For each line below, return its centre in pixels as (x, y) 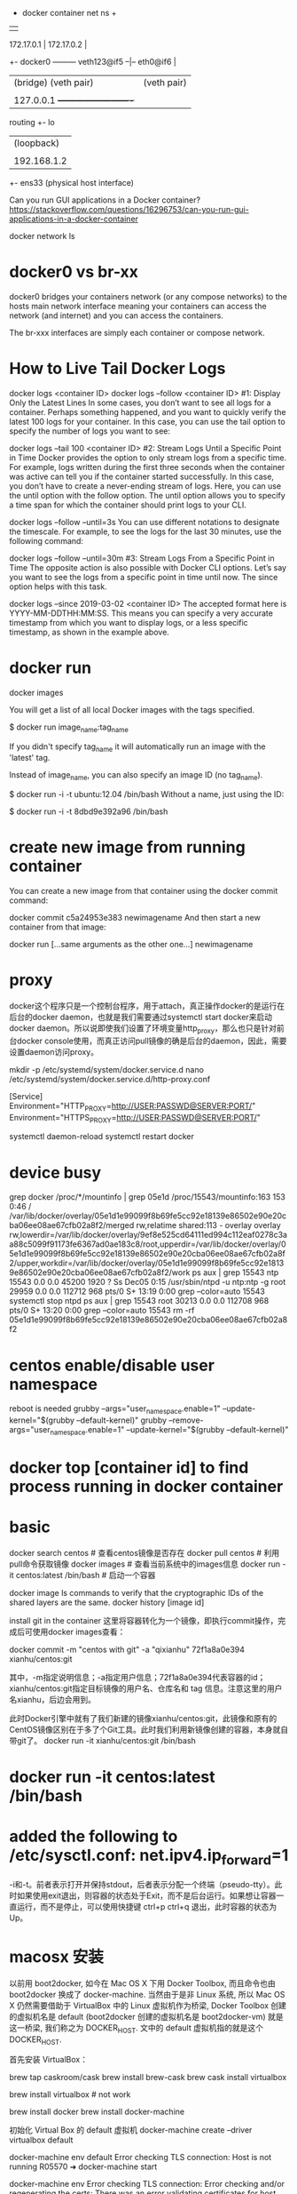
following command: (47, 540)
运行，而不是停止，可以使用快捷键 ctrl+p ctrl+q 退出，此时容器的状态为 (147, 1906)
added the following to (94, 1836)
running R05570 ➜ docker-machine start (83, 2166)
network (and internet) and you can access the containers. (116, 315)
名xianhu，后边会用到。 (52, 1700)
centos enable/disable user (112, 1365)
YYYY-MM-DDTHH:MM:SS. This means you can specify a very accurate (141, 613)
